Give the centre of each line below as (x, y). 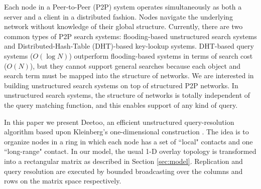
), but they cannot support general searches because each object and (135, 65)
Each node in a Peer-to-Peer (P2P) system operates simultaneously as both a (123, 7)
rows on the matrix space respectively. (63, 181)
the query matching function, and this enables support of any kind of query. (121, 105)
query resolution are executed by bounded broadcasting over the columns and (123, 171)
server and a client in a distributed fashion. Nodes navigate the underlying (118, 16)
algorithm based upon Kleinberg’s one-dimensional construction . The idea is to (126, 132)
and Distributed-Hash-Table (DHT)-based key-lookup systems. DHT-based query (129, 46)
